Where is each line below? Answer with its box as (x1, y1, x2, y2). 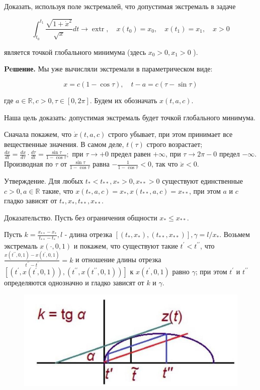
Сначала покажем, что (4, 129, 72, 139)
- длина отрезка (64, 229, 112, 240)
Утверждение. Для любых (4, 175, 83, 186)
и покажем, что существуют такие (73, 240, 178, 251)
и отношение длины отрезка (75, 254, 161, 265)
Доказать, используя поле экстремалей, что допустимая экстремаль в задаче (4, 1, 236, 11)
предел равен (111, 148, 151, 159)
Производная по (4, 159, 53, 169)
